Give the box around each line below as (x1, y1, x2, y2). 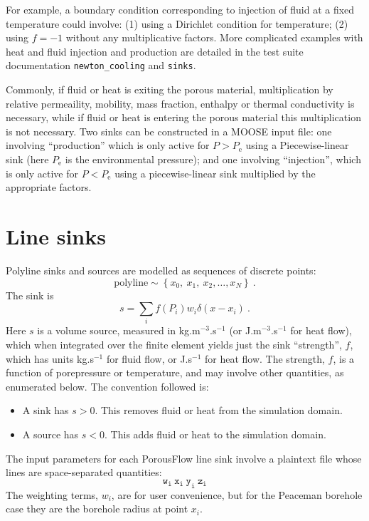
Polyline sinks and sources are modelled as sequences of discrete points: (6, 262, 316, 277)
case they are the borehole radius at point (6, 501, 188, 516)
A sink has (22, 403, 69, 418)
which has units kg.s (6, 351, 94, 366)
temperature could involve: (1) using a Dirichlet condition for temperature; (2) (6, 16, 348, 31)
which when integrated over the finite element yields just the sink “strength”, (6, 337, 342, 352)
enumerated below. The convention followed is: (6, 378, 209, 393)
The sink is (6, 287, 54, 302)
